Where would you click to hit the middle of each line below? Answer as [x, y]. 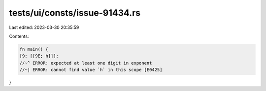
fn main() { [34, 49]
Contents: [19, 36]
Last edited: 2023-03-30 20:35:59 [44, 27]
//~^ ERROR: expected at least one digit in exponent [86, 63]
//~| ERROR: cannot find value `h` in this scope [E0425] [91, 70]
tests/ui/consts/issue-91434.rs [75, 13]
